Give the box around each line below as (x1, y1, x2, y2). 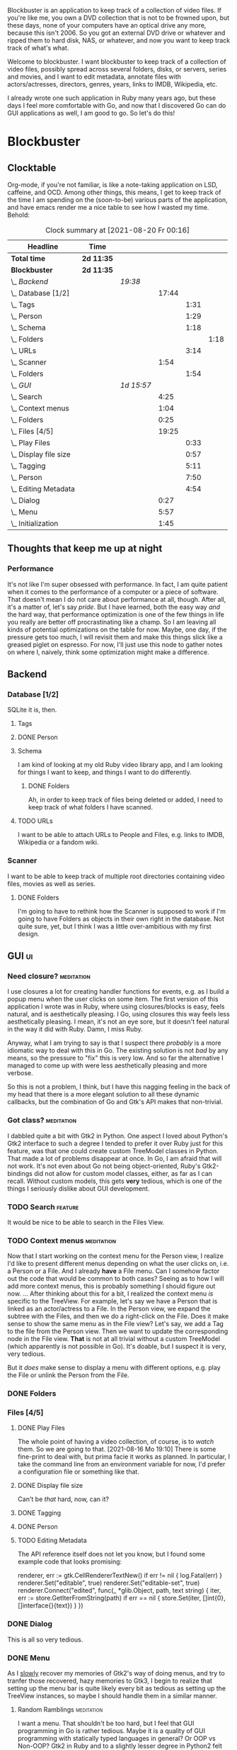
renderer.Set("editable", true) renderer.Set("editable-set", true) (17, 1578, 200, 1587)
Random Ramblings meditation (17, 1705, 103, 1714)
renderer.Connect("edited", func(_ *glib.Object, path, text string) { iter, (17, 1586, 221, 1595)
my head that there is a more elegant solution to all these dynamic (7, 1090, 200, 1099)
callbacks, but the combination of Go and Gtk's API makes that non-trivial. (7, 1098, 224, 1106)
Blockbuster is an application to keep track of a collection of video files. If (7, 6, 221, 14)
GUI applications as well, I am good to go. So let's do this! (7, 109, 175, 117)
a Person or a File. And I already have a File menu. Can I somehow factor (7, 1267, 220, 1275)
